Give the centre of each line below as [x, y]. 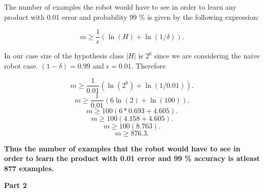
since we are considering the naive [207, 56]
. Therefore [148, 65]
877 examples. [29, 168]
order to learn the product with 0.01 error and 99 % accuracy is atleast [132, 158]
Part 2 [15, 185]
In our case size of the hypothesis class [64, 56]
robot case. [21, 65]
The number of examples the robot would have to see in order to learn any [120, 7]
